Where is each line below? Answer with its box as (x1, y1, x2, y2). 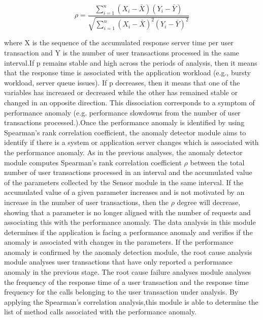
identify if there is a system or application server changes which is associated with (4, 137, 259, 148)
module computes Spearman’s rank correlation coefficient (4, 157, 182, 167)
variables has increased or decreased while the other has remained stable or (4, 87, 238, 98)
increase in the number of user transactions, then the (4, 196, 169, 207)
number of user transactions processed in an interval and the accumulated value (4, 167, 252, 178)
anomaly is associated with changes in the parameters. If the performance (4, 237, 234, 247)
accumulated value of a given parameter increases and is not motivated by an (4, 187, 245, 197)
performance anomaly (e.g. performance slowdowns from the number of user (4, 107, 241, 118)
